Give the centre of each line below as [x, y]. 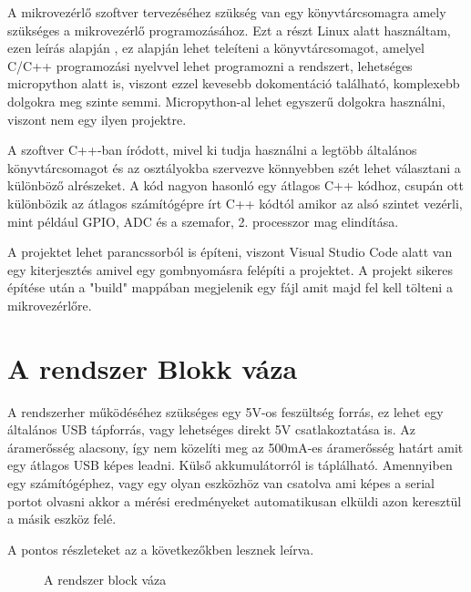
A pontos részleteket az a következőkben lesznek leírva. [161, 549]
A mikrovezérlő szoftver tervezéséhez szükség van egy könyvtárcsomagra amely [227, 12]
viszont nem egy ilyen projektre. [97, 119]
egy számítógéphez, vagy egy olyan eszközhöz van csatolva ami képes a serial [221, 483]
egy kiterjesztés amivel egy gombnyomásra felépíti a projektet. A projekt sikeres [230, 269]
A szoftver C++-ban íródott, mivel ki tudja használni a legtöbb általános [212, 150]
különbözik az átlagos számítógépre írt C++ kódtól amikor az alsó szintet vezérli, [235, 203]
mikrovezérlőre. [50, 305]
